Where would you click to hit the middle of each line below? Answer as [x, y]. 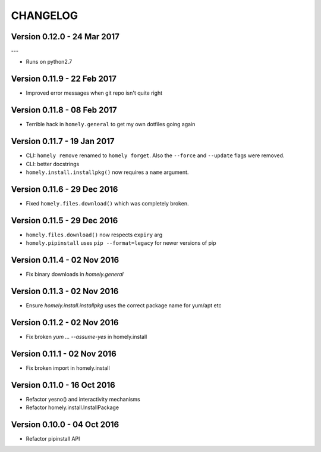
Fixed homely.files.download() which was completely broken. [107, 203]
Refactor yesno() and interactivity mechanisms [83, 399]
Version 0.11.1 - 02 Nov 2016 [64, 353]
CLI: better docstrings [53, 164]
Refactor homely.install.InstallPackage [72, 407]
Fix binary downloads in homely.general [75, 275]
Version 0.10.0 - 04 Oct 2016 [65, 424]
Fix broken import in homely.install [68, 368]
